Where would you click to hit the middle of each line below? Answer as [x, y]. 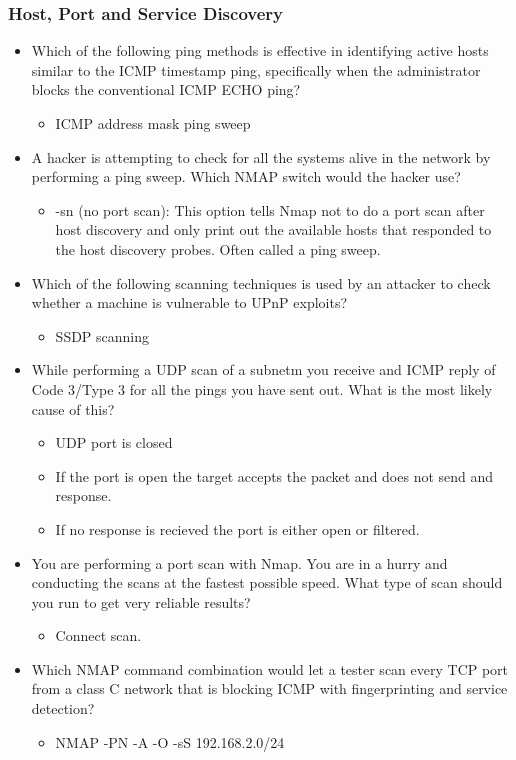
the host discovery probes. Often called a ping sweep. [218, 248]
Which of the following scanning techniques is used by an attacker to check [261, 282]
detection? [63, 708]
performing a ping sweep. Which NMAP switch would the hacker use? [246, 176]
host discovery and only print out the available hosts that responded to [273, 229]
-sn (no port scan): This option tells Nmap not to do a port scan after [270, 209]
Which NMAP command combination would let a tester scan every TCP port [270, 668]
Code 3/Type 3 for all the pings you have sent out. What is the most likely [262, 388]
